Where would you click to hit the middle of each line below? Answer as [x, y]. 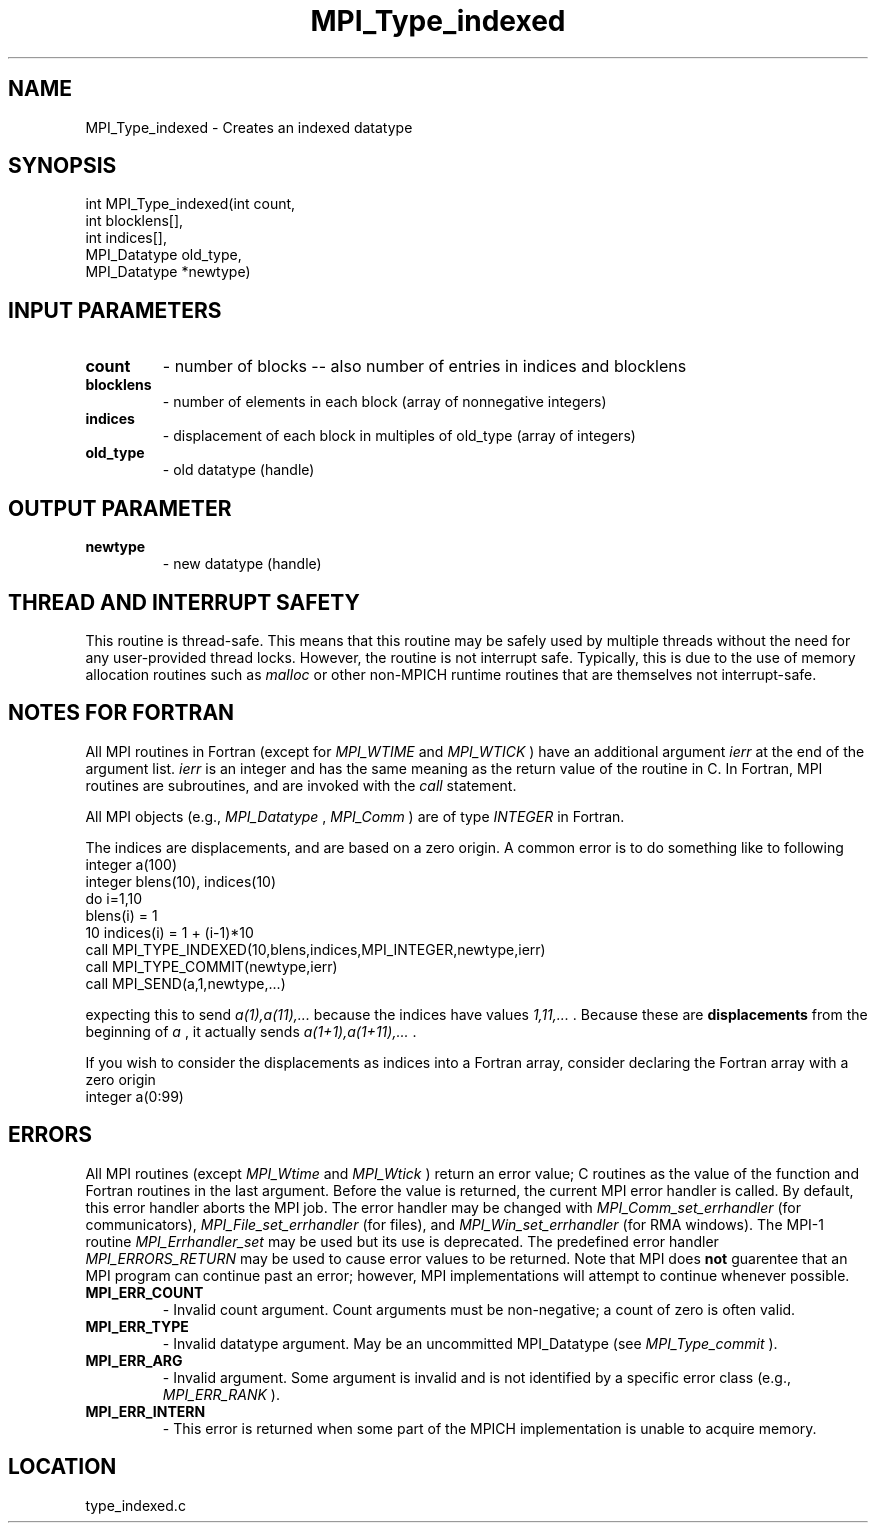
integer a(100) [131, 864]
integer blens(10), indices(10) [181, 881]
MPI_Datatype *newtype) [168, 272]
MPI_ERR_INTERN [145, 1411]
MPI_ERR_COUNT [144, 1292]
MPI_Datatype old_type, [163, 255]
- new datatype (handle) [242, 564]
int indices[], [126, 238]
